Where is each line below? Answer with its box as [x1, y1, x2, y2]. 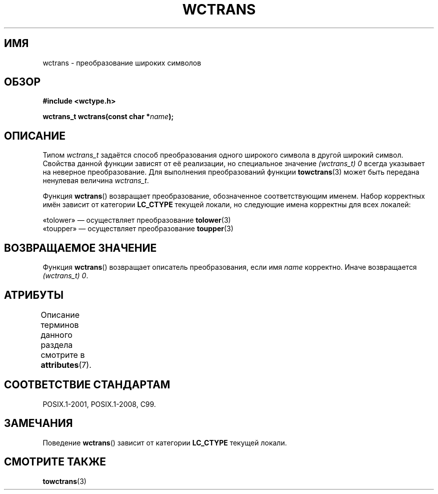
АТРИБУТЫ [4, 288, 64, 301]
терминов [40, 319, 79, 330]
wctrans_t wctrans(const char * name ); [42, 112, 174, 121]
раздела [40, 339, 73, 350]
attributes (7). [40, 359, 91, 370]
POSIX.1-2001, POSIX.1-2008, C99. [42, 399, 156, 408]
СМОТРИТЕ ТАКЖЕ [4, 455, 106, 468]
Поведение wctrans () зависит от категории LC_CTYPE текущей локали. [42, 438, 287, 447]
